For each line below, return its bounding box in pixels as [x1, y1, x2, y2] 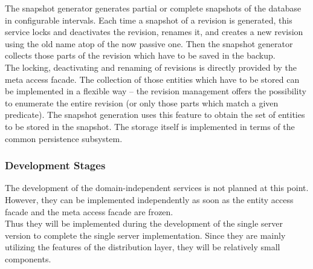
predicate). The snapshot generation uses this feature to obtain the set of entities [5, 108, 305, 121]
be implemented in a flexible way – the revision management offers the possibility [5, 85, 306, 97]
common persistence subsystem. [5, 132, 123, 144]
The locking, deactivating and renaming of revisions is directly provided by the [5, 60, 297, 73]
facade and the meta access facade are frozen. [5, 205, 173, 218]
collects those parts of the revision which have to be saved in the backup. [5, 49, 276, 62]
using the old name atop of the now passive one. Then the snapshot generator [5, 37, 293, 50]
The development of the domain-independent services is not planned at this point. [5, 181, 309, 194]
